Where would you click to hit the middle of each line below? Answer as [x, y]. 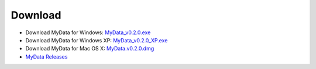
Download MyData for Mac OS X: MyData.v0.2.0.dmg [90, 49]
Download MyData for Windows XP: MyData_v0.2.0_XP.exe [97, 40]
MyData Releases [47, 57]
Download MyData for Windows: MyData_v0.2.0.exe [88, 32]
